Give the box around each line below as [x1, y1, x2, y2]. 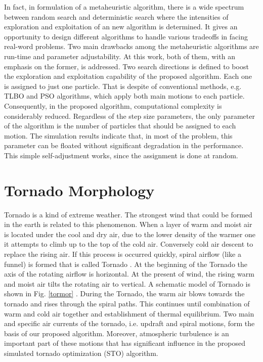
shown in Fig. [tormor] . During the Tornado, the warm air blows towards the [4, 288, 245, 299]
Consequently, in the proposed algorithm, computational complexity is [4, 100, 222, 111]
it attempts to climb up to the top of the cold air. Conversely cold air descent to [4, 239, 253, 249]
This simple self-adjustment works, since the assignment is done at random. [4, 150, 238, 160]
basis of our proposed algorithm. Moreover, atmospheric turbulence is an [4, 328, 229, 338]
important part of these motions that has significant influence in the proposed [4, 338, 245, 348]
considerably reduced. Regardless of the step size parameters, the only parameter [4, 110, 255, 121]
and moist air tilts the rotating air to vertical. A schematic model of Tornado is [4, 278, 250, 289]
